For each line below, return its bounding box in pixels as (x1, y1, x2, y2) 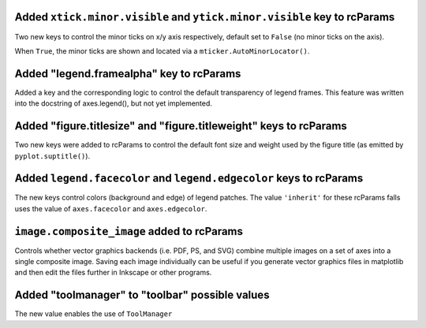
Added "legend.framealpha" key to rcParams (14, 67, 241, 80)
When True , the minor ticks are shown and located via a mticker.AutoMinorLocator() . (14, 46, 310, 55)
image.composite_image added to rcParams (14, 225, 244, 238)
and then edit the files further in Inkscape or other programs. (14, 268, 212, 278)
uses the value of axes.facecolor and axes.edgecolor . (14, 203, 207, 213)
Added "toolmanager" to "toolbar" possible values (14, 289, 270, 302)
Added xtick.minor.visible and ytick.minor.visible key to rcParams (14, 10, 395, 24)
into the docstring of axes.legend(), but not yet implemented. (14, 99, 213, 108)
